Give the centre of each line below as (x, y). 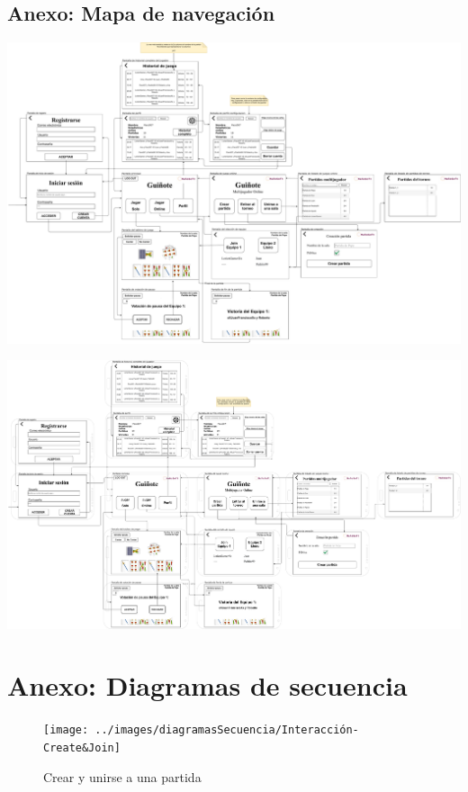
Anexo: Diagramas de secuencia (207, 685)
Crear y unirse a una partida (122, 776)
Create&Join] (82, 747)
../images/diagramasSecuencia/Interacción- (227, 730)
